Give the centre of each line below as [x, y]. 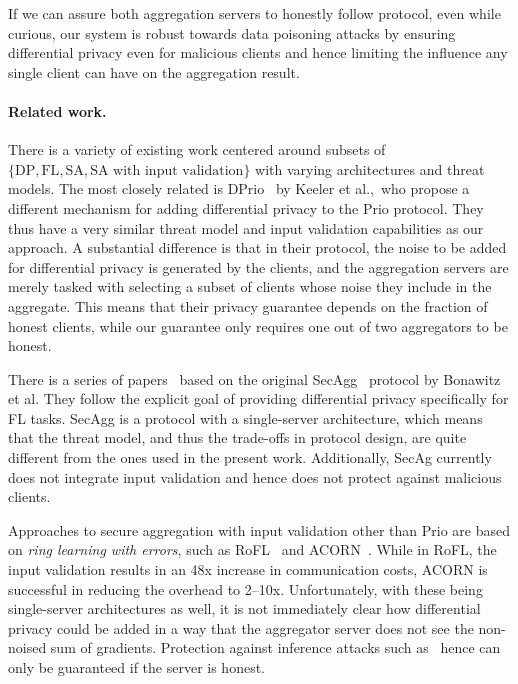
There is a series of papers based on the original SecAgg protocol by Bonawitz [254, 378]
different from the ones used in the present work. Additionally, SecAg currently [250, 457]
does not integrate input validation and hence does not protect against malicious [255, 476]
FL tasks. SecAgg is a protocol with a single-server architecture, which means [245, 417]
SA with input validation [167, 170]
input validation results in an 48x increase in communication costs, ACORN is [248, 569]
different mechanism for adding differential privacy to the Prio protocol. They [246, 207]
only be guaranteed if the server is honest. [137, 667]
